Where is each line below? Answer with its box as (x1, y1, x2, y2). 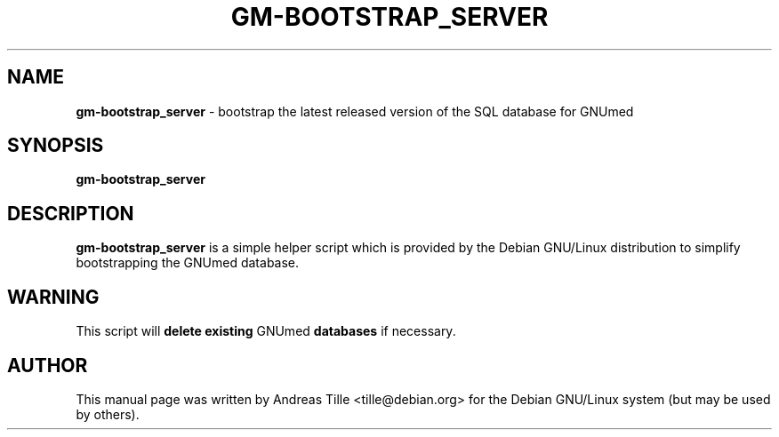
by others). (76, 406, 140, 422)
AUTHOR (7, 354, 88, 377)
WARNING (7, 285, 100, 308)
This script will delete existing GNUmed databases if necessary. (76, 323, 456, 339)
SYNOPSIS (7, 134, 104, 157)
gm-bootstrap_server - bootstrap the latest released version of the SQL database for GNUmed (76, 103, 634, 119)
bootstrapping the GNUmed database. (76, 255, 300, 271)
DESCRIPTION (7, 202, 134, 225)
